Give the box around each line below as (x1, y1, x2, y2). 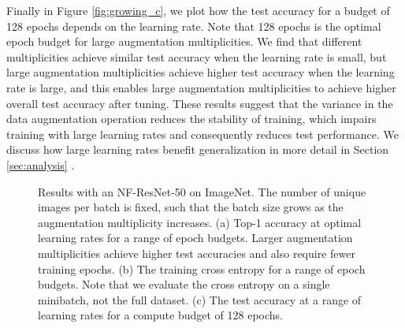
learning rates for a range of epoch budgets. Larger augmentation (38, 229, 353, 246)
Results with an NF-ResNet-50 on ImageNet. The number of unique (38, 183, 366, 199)
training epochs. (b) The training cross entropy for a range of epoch (38, 260, 366, 277)
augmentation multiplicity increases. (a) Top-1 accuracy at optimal (38, 214, 362, 230)
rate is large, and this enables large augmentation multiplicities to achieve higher (6, 79, 396, 95)
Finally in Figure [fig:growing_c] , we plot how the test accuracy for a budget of (6, 2, 390, 18)
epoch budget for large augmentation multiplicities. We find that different (6, 33, 362, 50)
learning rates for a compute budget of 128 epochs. (38, 307, 283, 323)
